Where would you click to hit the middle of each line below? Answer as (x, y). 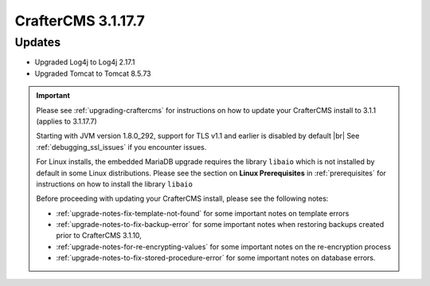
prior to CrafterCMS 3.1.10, (99, 236)
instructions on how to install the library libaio (114, 184)
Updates (38, 42)
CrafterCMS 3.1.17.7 (80, 21)
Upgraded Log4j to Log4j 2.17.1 (85, 62)
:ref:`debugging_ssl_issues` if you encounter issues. (121, 147)
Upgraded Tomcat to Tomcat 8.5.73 (93, 73)
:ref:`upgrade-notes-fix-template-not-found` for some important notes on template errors (203, 213)
